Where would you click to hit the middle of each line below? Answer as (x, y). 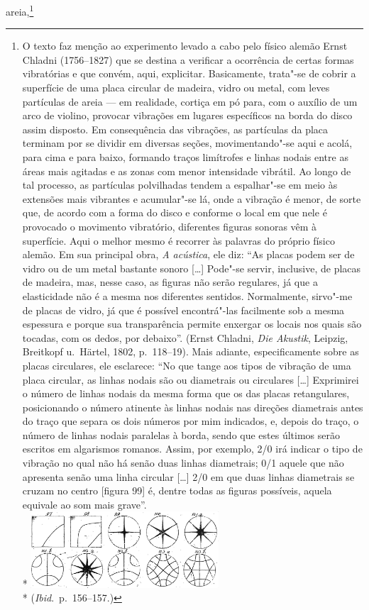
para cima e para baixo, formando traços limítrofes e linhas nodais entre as (185, 157)
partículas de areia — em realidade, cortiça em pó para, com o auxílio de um (190, 101)
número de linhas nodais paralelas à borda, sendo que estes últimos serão (181, 434)
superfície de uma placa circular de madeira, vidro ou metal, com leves (176, 88)
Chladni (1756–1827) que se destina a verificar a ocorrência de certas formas (188, 59)
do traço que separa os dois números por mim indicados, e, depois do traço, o (191, 421)
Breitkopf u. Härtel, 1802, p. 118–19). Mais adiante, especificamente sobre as (191, 351)
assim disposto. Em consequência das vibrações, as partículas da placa (175, 129)
